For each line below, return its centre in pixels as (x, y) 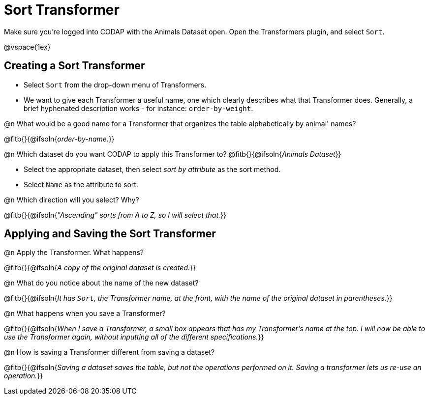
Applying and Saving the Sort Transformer (110, 234)
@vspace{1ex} (27, 47)
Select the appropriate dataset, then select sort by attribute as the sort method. (152, 169)
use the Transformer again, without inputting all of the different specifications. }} (134, 337)
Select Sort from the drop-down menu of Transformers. (115, 85)
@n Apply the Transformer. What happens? (74, 253)
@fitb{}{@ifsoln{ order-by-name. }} (59, 139)
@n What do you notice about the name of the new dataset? (101, 283)
